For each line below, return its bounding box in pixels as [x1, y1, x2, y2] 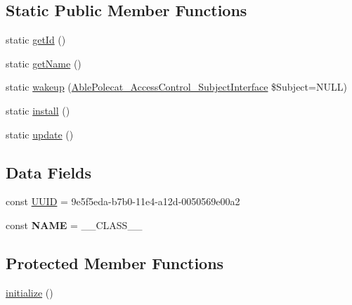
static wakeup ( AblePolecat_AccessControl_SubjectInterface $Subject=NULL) [6, 79, 347, 94]
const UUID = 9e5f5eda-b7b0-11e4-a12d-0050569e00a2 [6, 194, 240, 209]
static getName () [6, 56, 82, 70]
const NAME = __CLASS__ [6, 217, 143, 232]
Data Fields [6, 161, 92, 183]
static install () [6, 103, 70, 117]
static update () [6, 126, 74, 141]
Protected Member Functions [6, 252, 224, 273]
